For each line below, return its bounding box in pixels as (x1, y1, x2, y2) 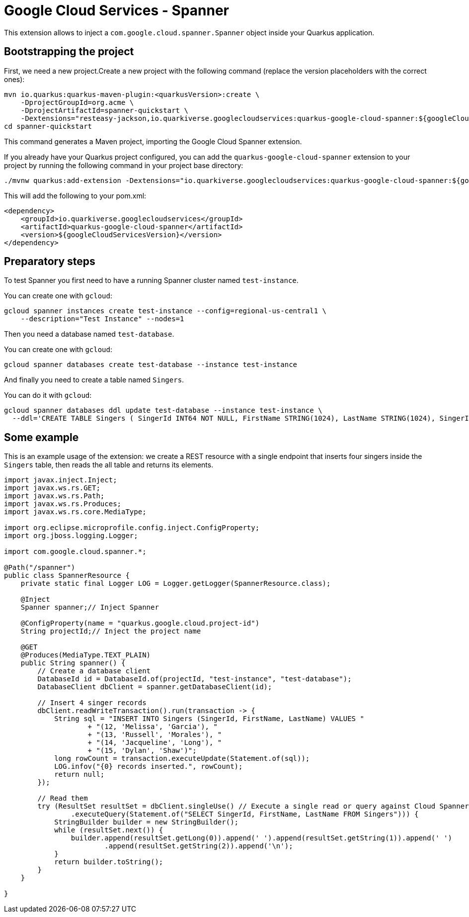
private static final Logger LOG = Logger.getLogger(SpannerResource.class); (20, 579, 331, 588)
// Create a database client (37, 667, 151, 675)
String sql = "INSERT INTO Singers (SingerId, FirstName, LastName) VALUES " (54, 715, 364, 723)
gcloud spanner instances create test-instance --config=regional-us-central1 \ (4, 307, 327, 315)
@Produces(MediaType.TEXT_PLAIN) (20, 651, 151, 659)
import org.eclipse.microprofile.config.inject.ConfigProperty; (4, 524, 260, 532)
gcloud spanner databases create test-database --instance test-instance (4, 361, 298, 369)
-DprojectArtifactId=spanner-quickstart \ (20, 106, 188, 114)
